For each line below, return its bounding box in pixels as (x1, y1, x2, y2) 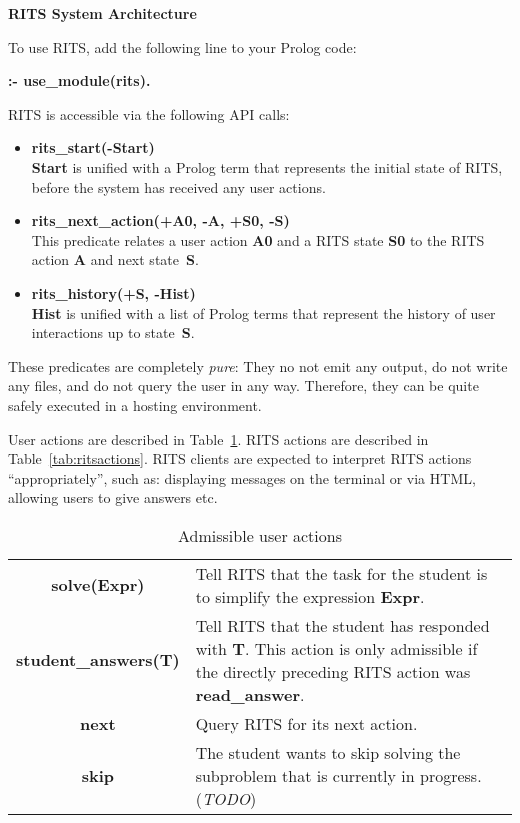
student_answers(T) (16, 648, 180, 672)
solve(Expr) (51, 573, 145, 597)
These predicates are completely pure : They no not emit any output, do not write (8, 355, 508, 376)
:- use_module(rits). (8, 70, 151, 91)
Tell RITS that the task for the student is (195, 561, 488, 585)
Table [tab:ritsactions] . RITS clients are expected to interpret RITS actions (8, 448, 472, 469)
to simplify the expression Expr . (195, 584, 425, 608)
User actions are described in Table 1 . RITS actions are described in (8, 428, 429, 449)
